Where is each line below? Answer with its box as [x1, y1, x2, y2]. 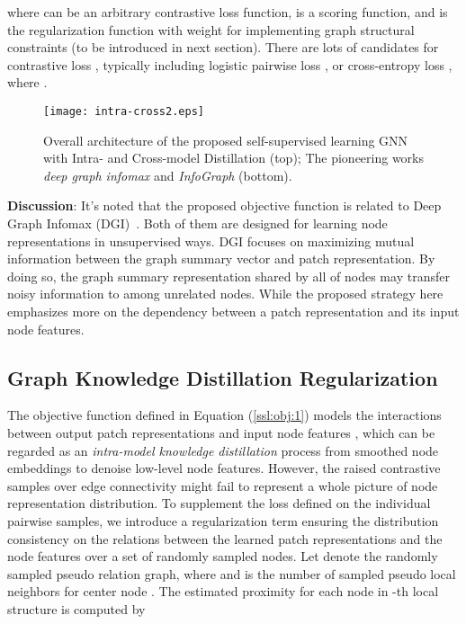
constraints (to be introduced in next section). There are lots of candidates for [7, 38, 439, 57]
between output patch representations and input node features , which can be [7, 423, 435, 441]
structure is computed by [7, 599, 146, 618]
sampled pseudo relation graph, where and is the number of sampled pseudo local [7, 564, 456, 583]
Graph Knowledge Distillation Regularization [7, 363, 438, 391]
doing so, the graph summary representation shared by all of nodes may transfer [7, 266, 450, 285]
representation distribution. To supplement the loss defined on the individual [7, 494, 431, 513]
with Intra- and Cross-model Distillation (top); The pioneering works [43, 148, 425, 167]
